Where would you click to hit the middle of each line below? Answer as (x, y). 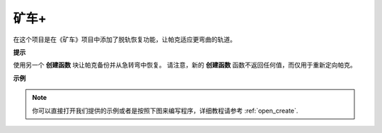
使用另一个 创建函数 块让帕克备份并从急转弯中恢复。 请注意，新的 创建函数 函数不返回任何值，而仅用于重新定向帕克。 (185, 65)
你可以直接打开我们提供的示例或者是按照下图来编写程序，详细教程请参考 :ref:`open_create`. (165, 110)
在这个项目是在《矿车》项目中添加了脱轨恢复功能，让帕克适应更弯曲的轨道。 (125, 39)
